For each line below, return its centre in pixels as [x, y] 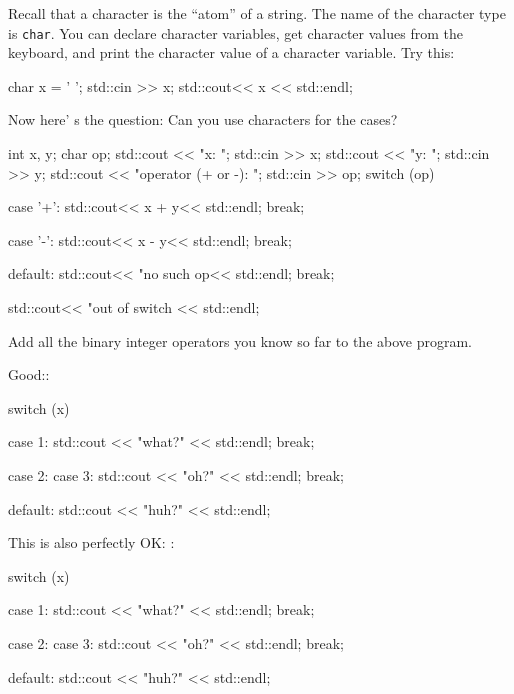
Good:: [29, 374]
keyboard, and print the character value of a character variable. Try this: [231, 52]
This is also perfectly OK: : [91, 542]
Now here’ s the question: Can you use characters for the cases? [203, 119]
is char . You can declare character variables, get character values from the [235, 32]
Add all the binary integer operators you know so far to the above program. [240, 340]
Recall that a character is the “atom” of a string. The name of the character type [257, 13]
